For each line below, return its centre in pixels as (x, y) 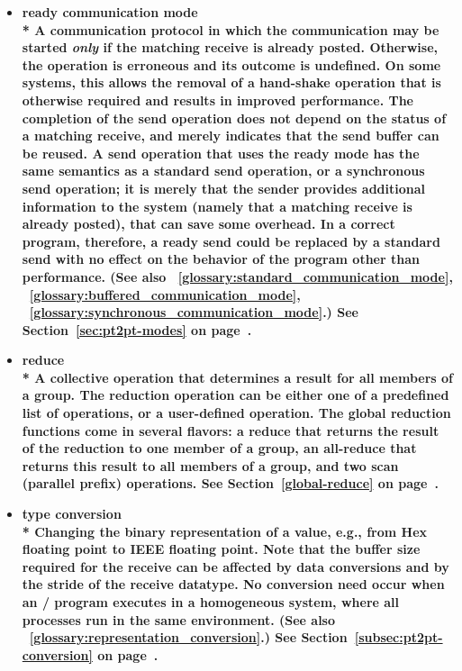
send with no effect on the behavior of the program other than (221, 259)
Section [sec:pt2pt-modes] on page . (137, 329)
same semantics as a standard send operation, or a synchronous (223, 171)
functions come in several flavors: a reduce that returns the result (231, 430)
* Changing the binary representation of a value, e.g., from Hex (225, 531)
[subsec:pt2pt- (399, 637)
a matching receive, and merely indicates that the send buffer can (231, 136)
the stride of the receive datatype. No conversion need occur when (233, 584)
